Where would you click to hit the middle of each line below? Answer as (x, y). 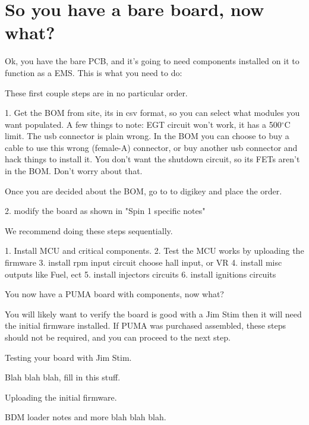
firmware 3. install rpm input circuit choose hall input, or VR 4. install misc (144, 262)
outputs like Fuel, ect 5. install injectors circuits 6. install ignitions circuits (141, 274)
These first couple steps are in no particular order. (96, 92)
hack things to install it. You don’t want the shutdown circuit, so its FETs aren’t (152, 159)
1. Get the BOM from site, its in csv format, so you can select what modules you (152, 113)
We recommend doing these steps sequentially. (89, 230)
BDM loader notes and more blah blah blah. (86, 417)
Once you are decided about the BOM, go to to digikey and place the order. (144, 191)
